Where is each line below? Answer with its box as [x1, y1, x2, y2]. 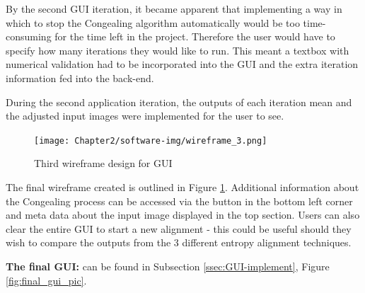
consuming [6, 29, 52, 44]
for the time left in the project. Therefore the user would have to [54, 29, 335, 44]
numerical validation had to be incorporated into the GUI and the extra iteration [6, 57, 359, 71]
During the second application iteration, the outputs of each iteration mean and [6, 94, 352, 109]
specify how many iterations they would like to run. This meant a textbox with [6, 42, 349, 57]
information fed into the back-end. [6, 70, 154, 85]
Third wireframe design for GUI [34, 156, 173, 171]
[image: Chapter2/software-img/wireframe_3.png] [34, 135, 267, 146]
